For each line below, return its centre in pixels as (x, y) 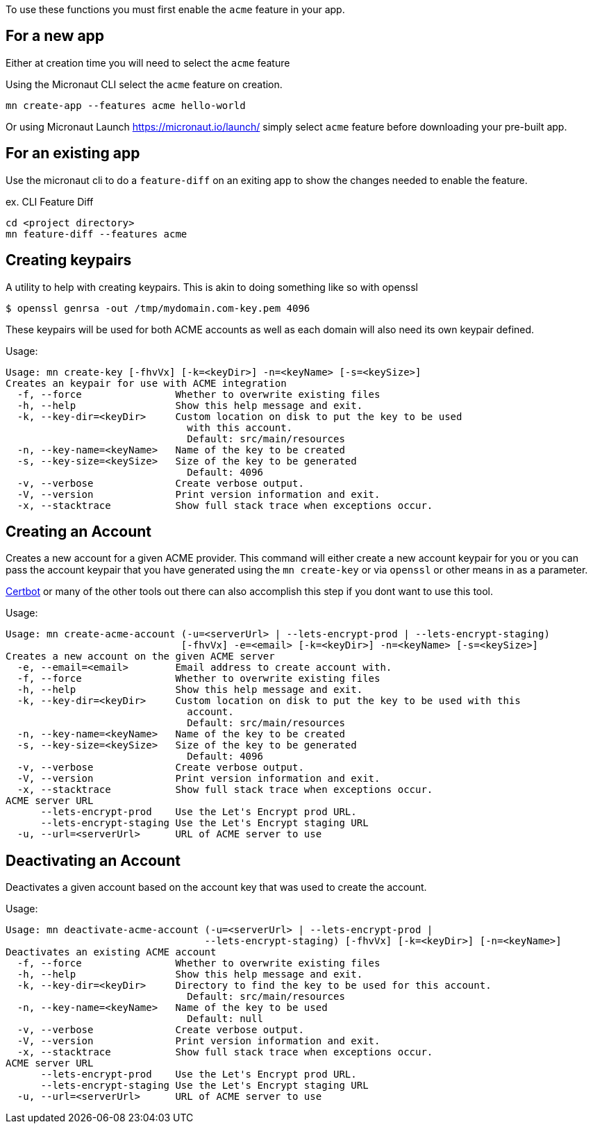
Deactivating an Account (93, 860)
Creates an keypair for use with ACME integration (146, 383)
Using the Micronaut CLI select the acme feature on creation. (144, 84)
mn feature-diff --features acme (97, 234)
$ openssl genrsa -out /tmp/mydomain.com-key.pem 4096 (158, 308)
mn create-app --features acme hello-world (126, 105)
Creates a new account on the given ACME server (140, 657)
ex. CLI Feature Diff (50, 201)
